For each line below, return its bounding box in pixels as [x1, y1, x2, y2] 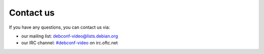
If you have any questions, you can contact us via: [9, 24, 110, 30]
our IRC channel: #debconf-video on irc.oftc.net [21, 40, 118, 46]
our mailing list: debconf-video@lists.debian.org [21, 33, 118, 39]
